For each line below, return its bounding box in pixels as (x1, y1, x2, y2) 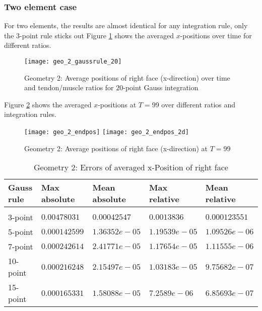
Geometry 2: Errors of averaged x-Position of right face (34, 161, 228, 173)
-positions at (98, 99, 137, 109)
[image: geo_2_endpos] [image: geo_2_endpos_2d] (24, 129, 189, 136)
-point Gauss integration (123, 82, 199, 93)
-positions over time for (180, 30, 252, 40)
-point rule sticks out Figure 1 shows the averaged (20, 30, 174, 40)
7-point (8, 240, 33, 253)
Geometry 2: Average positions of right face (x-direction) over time (24, 72, 230, 83)
